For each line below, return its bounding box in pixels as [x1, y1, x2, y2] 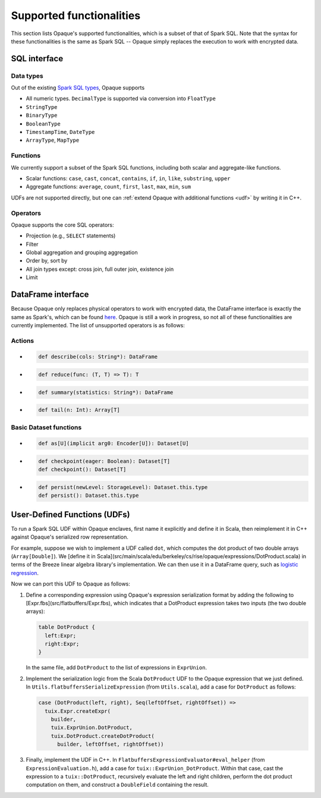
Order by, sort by [26, 257, 68, 264]
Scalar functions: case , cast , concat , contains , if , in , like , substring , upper [26, 174, 231, 181]
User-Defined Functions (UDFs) [11, 509, 130, 520]
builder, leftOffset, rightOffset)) [57, 741, 164, 748]
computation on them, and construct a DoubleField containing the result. [26, 781, 209, 788]
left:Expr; [45, 632, 77, 639]
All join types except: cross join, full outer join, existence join [26, 265, 174, 273]
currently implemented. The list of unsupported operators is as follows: [11, 321, 185, 328]
